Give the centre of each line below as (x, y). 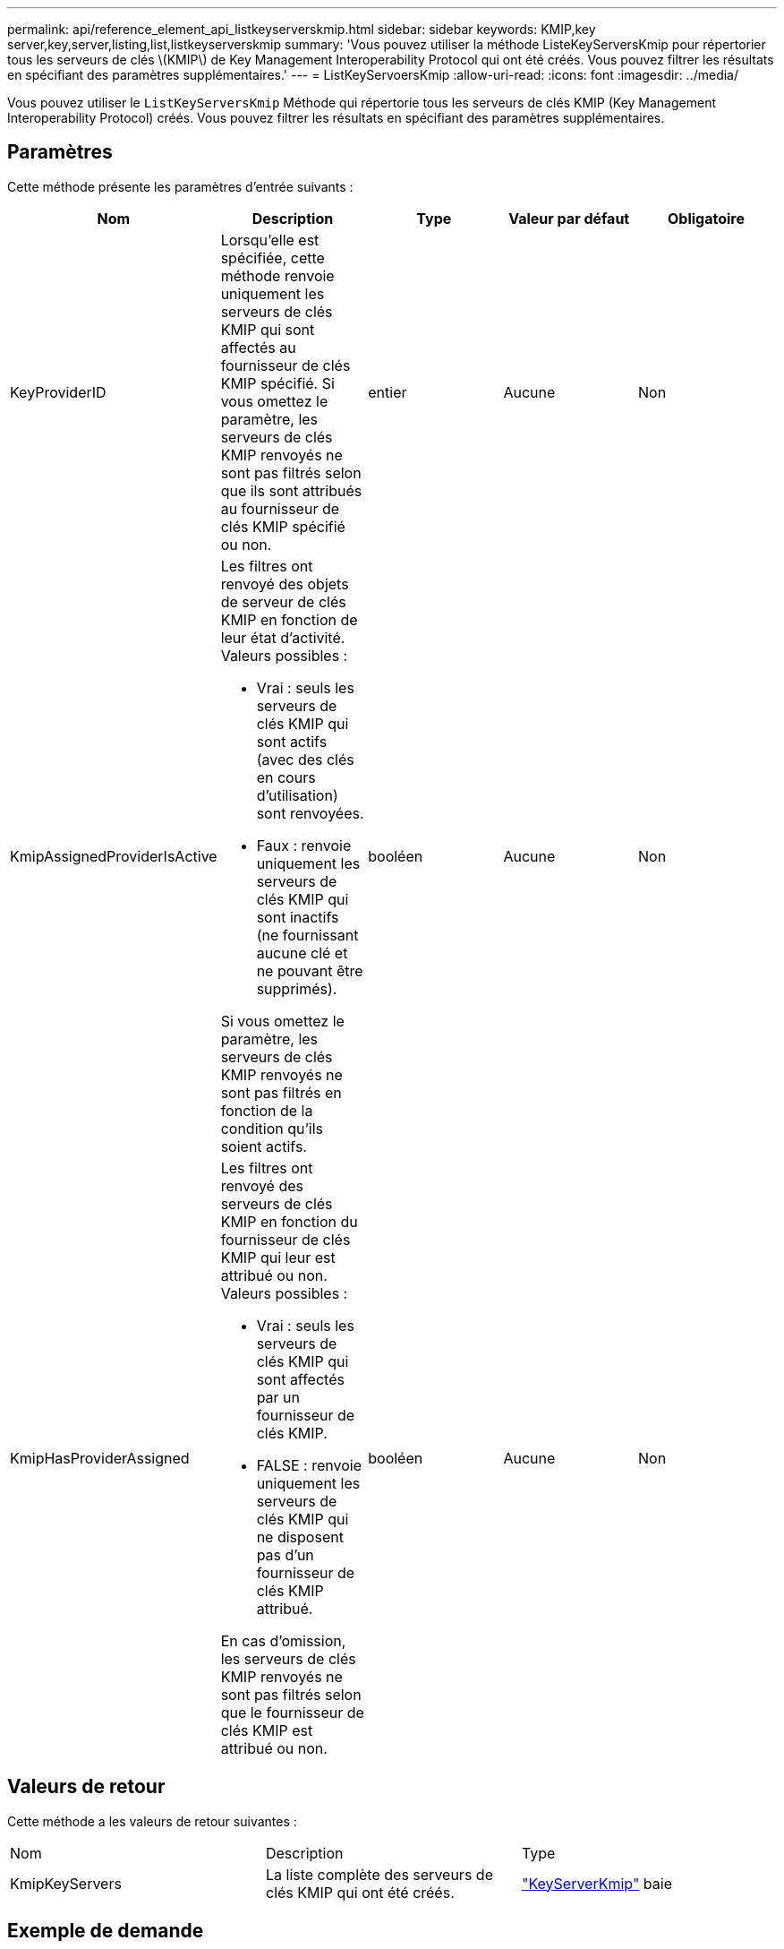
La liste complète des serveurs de (379, 1874)
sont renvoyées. (310, 813)
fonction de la (267, 1110)
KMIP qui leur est (278, 1257)
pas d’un (285, 1554)
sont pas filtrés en (281, 1092)
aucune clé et (302, 953)
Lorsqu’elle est (270, 240)
